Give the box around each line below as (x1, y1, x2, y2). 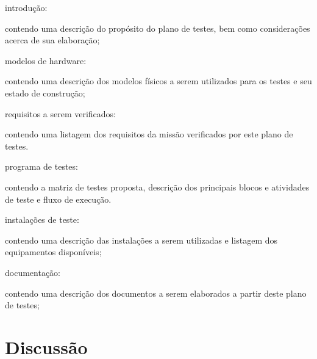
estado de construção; (5, 86, 85, 99)
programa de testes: (5, 160, 78, 173)
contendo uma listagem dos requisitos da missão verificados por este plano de (5, 128, 293, 140)
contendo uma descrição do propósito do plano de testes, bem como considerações (5, 21, 310, 34)
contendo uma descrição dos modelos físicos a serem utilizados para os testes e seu (5, 74, 312, 87)
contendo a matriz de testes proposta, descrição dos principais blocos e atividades (5, 180, 310, 193)
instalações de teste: (5, 213, 79, 226)
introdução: (5, 1, 48, 13)
